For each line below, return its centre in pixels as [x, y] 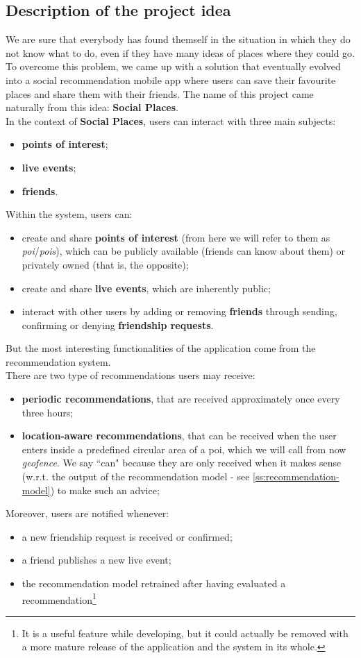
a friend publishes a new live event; [96, 560]
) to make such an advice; [105, 490]
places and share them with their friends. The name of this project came [160, 93]
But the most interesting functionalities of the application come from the [161, 348]
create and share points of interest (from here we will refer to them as [176, 237]
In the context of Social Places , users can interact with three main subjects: [171, 120]
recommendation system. [58, 361]
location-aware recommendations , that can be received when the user [179, 436]
